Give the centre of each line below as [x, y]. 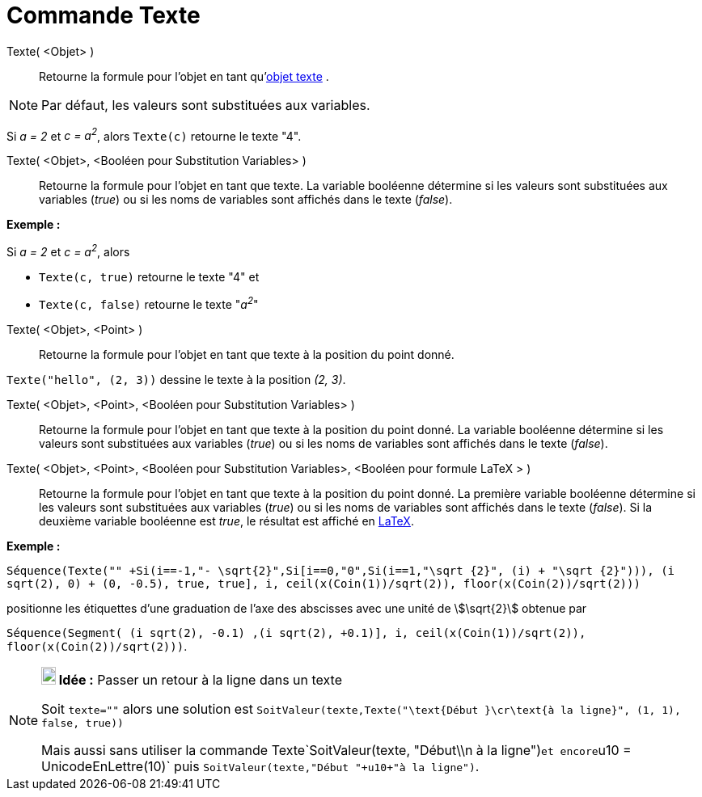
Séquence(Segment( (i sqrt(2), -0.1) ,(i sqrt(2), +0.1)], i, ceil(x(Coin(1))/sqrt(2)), [296, 633]
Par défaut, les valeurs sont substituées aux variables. [206, 105]
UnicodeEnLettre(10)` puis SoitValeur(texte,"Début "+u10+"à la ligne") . [260, 766]
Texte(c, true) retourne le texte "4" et [149, 277]
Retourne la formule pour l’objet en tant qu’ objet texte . [184, 76]
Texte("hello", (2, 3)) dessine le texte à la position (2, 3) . [176, 379]
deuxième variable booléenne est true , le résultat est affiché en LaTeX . [226, 521]
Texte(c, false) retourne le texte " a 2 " [149, 303]
